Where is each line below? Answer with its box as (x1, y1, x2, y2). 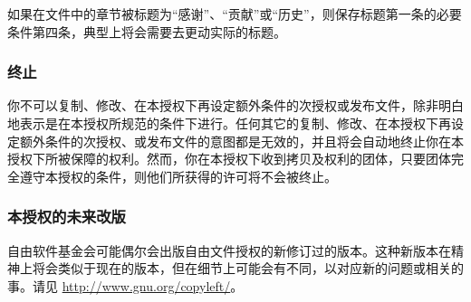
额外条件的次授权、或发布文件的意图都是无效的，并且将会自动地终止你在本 (19, 131, 464, 150)
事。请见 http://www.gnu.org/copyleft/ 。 (7, 276, 244, 295)
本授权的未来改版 (7, 205, 126, 228)
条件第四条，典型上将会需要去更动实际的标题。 (7, 22, 286, 41)
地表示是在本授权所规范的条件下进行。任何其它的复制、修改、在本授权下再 (7, 114, 451, 132)
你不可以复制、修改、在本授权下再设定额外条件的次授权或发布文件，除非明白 (7, 96, 464, 115)
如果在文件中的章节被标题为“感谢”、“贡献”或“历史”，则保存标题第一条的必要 (7, 5, 462, 23)
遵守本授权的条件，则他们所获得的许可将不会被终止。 (19, 166, 337, 185)
